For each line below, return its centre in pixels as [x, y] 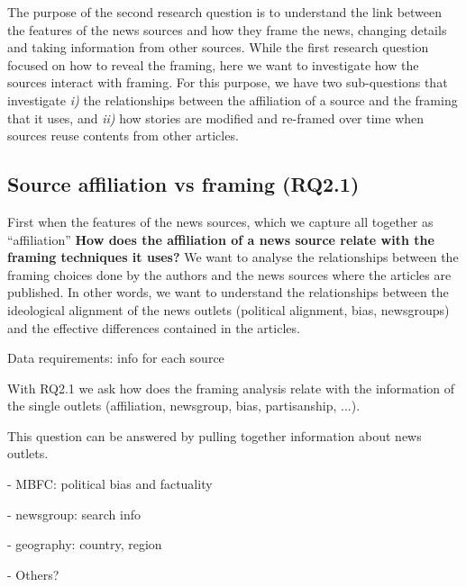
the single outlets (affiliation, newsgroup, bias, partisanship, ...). [184, 406]
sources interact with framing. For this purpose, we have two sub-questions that [228, 82]
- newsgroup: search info [74, 514]
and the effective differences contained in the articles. [154, 327]
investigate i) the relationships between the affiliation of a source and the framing [233, 99]
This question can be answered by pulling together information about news [215, 435]
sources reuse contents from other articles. [123, 135]
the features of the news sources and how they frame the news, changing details [227, 29]
